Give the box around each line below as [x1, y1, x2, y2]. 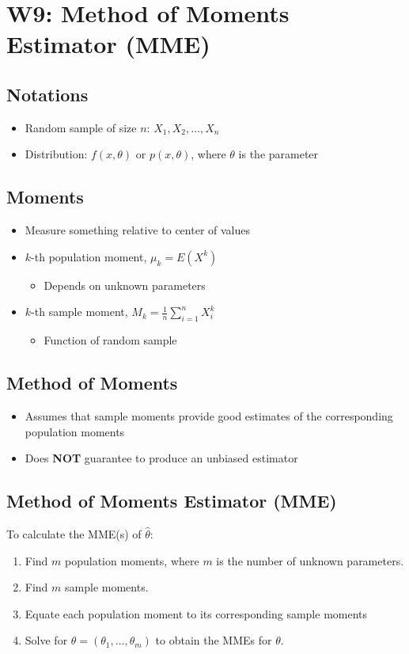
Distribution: [25, 146, 88, 162]
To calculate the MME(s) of [6, 525, 142, 542]
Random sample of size [25, 119, 137, 135]
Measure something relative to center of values [25, 222, 250, 238]
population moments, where [65, 552, 199, 568]
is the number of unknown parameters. [216, 552, 404, 568]
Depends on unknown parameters [44, 276, 206, 293]
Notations [6, 82, 89, 106]
